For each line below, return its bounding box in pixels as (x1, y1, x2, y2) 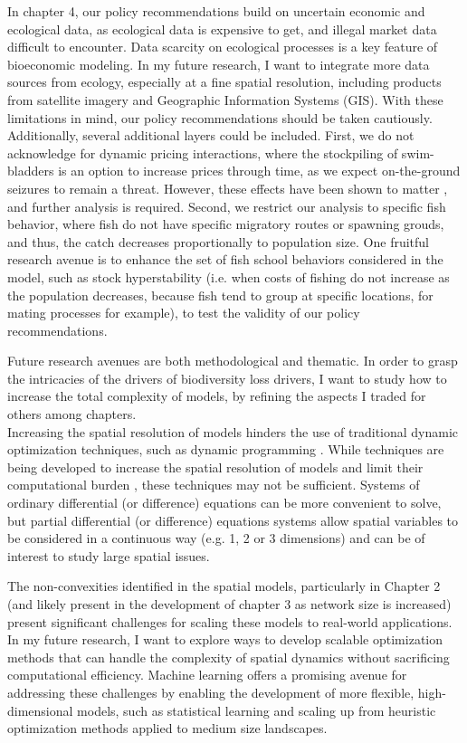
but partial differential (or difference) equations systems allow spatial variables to (7, 510, 459, 529)
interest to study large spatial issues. (7, 546, 210, 565)
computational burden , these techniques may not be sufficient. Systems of (7, 475, 420, 494)
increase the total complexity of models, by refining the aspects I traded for (7, 386, 426, 405)
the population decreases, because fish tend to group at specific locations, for (7, 285, 434, 304)
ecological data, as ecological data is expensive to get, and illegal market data (7, 19, 437, 38)
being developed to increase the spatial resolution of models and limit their (7, 457, 424, 476)
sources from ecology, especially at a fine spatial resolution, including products (7, 72, 442, 91)
